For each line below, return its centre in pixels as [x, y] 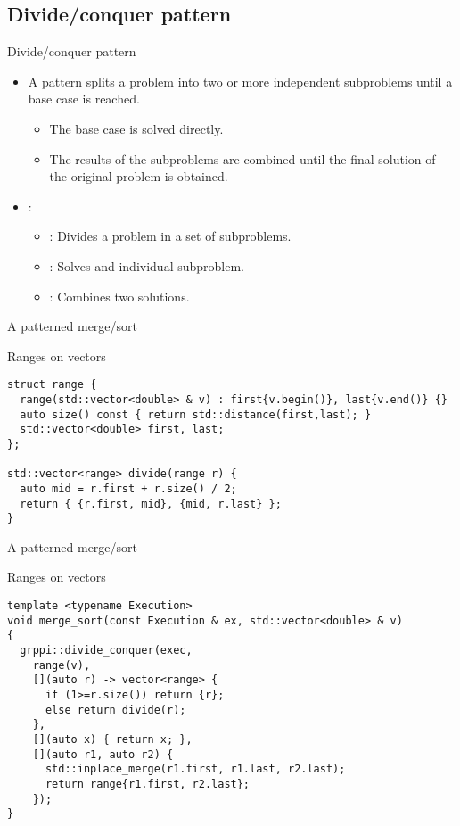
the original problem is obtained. [139, 176]
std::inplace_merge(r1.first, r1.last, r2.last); [195, 769]
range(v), [62, 665]
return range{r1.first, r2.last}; [148, 784]
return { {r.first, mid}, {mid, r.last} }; [151, 504]
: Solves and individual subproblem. [147, 265]
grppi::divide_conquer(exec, [106, 651]
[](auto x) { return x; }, [112, 739]
